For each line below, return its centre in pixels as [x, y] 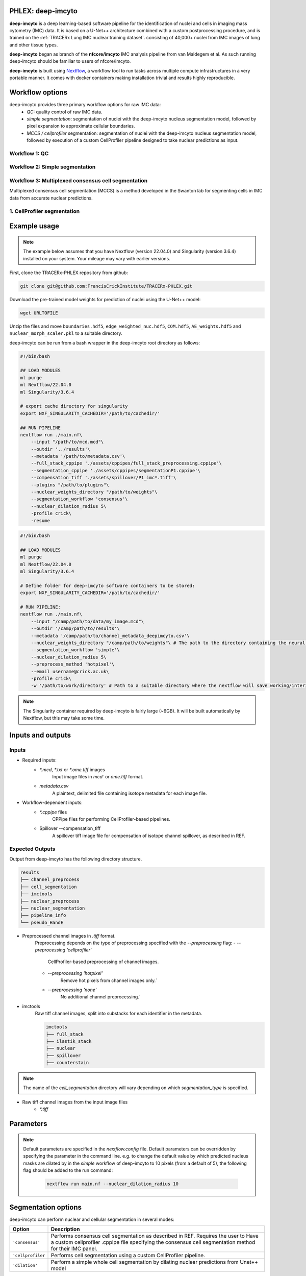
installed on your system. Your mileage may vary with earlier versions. [97, 258]
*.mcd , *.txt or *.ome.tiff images [72, 769]
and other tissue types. [34, 45]
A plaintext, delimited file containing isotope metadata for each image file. [130, 793]
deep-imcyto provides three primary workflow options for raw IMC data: [85, 105]
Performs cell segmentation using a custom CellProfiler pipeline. [128, 1256]
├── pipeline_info [43, 915]
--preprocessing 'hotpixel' [75, 973]
